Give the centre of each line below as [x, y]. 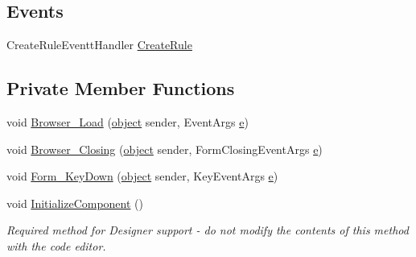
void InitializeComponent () [75, 203]
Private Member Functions [121, 88]
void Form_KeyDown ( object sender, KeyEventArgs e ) [142, 176]
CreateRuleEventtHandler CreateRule [99, 45]
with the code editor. [56, 245]
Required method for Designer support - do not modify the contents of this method [208, 230]
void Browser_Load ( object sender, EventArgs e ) [128, 122]
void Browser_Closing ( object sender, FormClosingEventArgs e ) [165, 149]
